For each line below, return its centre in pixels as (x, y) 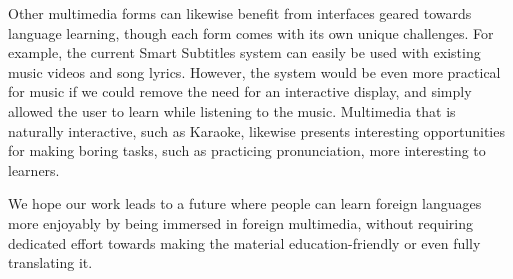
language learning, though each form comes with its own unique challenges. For (251, 32)
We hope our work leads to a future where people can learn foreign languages (245, 203)
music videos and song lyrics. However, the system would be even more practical (254, 71)
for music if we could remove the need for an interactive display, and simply (240, 91)
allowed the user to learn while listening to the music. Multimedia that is (232, 110)
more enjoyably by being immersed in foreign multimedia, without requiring (241, 222)
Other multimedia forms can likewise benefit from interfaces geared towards (240, 13)
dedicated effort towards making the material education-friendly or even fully (244, 242)
